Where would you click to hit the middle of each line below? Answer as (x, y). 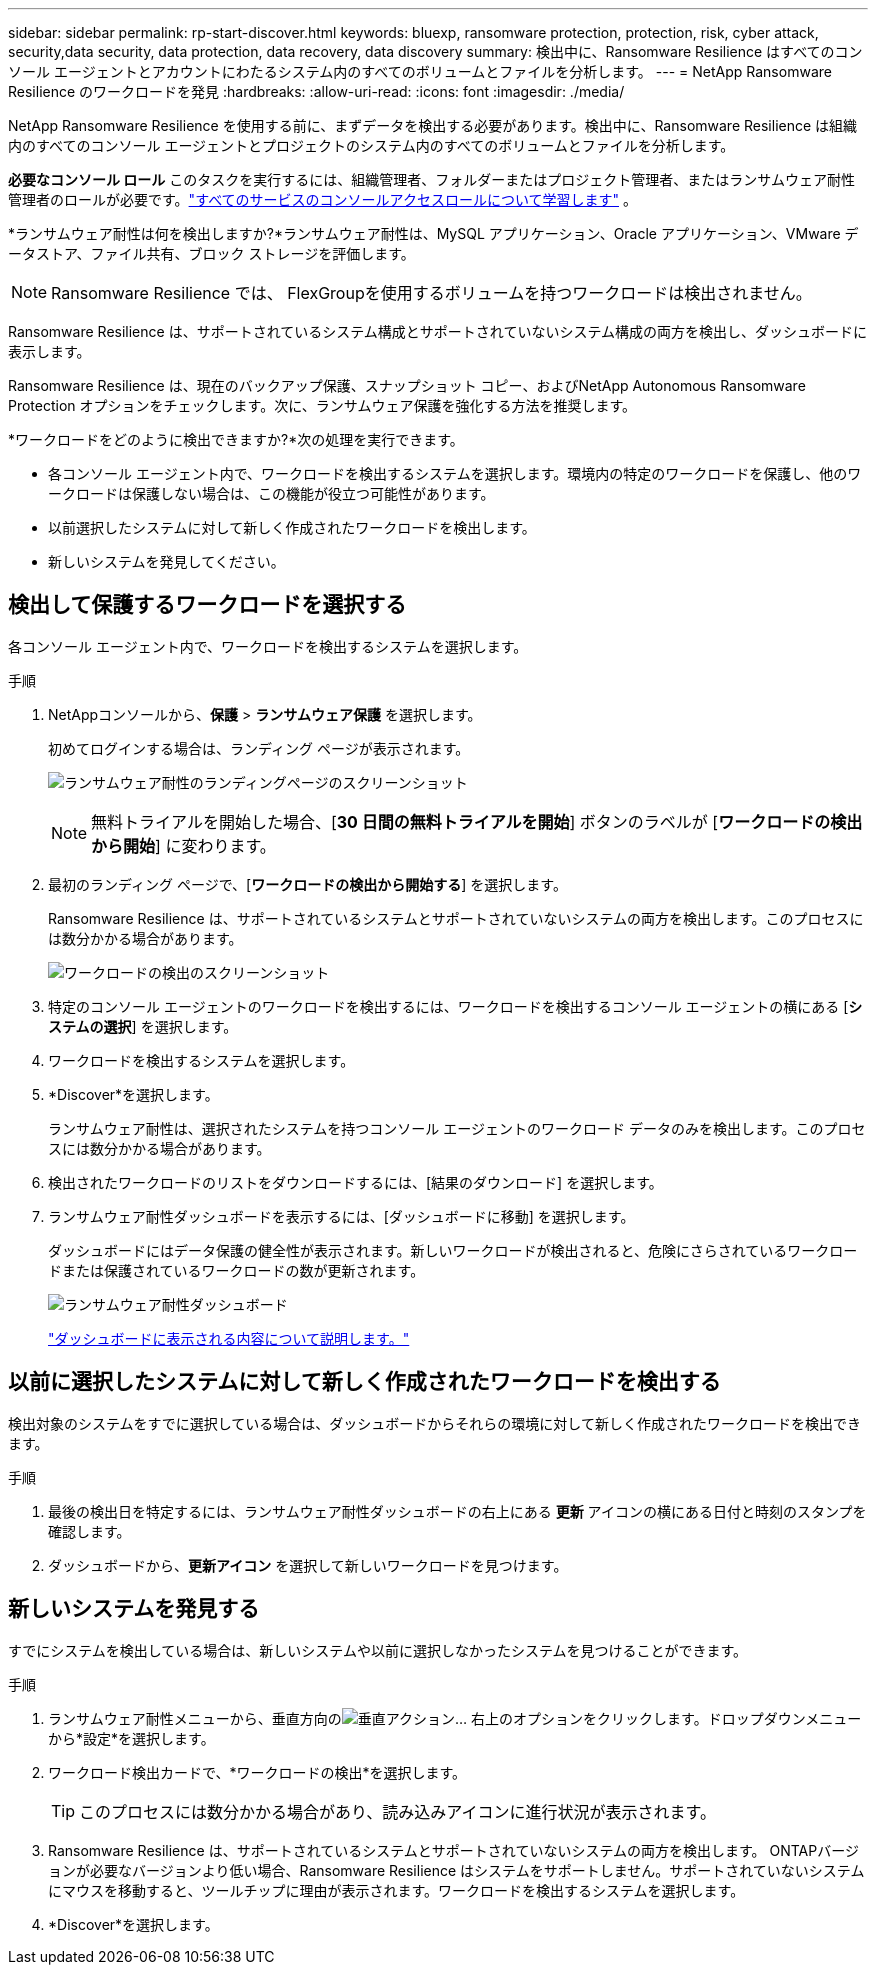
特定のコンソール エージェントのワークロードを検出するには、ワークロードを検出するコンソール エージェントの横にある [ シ (455, 1006)
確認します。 (89, 1531)
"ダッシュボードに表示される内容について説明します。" (229, 1338)
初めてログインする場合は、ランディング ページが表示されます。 (259, 748)
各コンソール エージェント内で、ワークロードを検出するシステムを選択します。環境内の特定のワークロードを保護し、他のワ (455, 473)
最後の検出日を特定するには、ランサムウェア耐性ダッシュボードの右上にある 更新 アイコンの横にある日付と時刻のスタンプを (457, 1511)
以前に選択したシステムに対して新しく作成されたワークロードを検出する (364, 1382)
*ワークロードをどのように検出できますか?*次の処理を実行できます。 (236, 439)
